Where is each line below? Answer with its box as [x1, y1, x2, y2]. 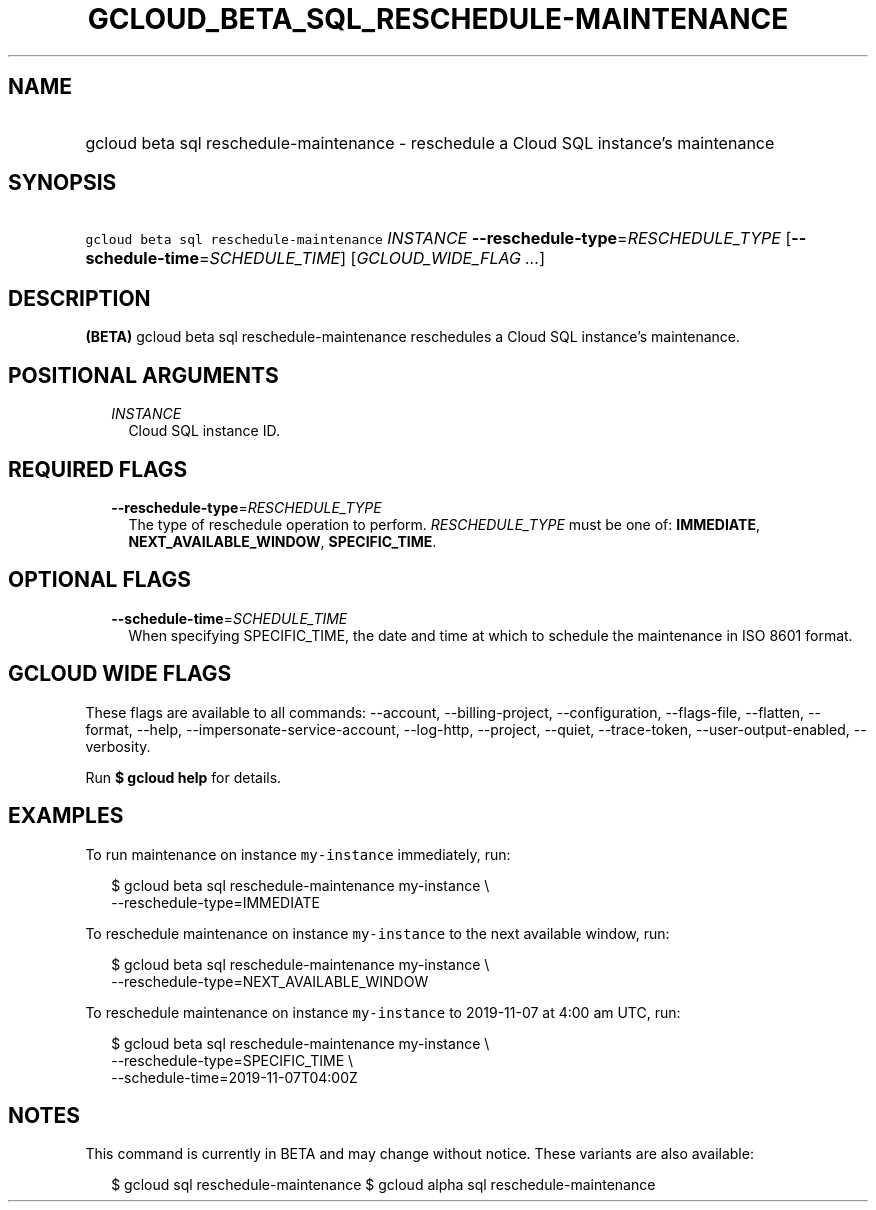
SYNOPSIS [8, 170, 117, 196]
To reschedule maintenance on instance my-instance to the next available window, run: [85, 924, 670, 942]
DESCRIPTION [8, 285, 151, 311]
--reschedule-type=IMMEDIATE [111, 893, 320, 911]
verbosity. [85, 737, 151, 755]
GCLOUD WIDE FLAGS [8, 661, 232, 687]
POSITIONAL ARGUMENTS [8, 362, 279, 388]
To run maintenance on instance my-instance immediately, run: [85, 845, 511, 863]
